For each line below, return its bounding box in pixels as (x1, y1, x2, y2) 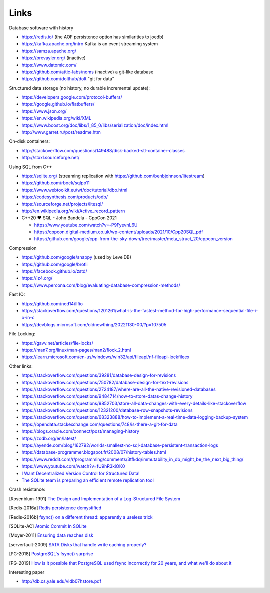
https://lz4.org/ (21, 275, 53, 281)
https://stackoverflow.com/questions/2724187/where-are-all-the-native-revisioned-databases (21, 386, 216, 392)
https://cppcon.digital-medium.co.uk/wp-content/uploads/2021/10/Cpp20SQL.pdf (34, 229, 203, 235)
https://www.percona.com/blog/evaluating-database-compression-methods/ (21, 282, 181, 288)
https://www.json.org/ (21, 108, 67, 114)
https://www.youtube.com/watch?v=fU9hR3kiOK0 (21, 463, 125, 469)
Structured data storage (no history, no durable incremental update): (9, 85, 150, 91)
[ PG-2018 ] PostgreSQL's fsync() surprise (9, 551, 93, 557)
